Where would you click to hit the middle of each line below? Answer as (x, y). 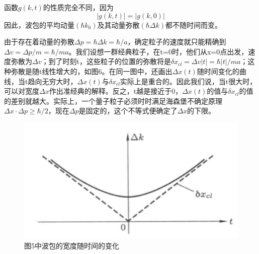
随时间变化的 (218, 71)
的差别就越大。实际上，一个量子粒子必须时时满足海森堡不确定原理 (113, 101)
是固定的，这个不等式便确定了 (128, 111)
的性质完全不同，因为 (78, 7)
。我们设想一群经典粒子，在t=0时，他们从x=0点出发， (158, 51)
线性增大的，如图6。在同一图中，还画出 (107, 71)
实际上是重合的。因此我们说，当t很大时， (188, 81)
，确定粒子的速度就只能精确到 (177, 42)
